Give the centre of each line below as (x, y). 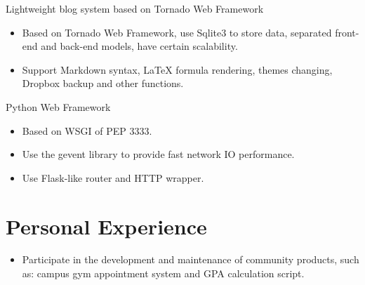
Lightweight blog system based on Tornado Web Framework (135, 8)
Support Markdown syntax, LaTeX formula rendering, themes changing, (177, 69)
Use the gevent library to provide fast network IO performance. (158, 154)
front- (347, 32)
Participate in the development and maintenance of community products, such (191, 259)
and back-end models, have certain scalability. (139, 46)
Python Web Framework (58, 106)
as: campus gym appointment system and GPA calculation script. (163, 273)
